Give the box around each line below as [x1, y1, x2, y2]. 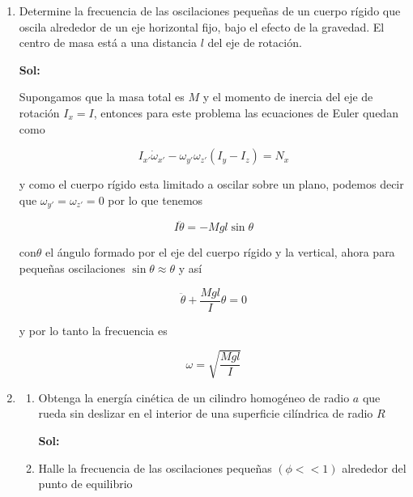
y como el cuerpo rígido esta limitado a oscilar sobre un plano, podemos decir [19, 176, 404, 193]
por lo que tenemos [108, 191, 203, 208]
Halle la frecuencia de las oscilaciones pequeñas [38, 459, 272, 476]
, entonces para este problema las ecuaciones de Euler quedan [93, 104, 398, 121]
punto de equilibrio [38, 475, 133, 492]
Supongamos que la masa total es [19, 88, 185, 105]
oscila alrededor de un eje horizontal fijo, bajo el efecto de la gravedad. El [19, 18, 385, 35]
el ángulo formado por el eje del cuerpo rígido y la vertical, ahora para [45, 244, 395, 261]
